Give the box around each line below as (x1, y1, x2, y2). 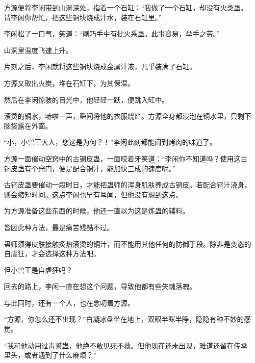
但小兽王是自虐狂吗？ (4, 264, 73, 275)
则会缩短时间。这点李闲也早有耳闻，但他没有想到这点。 (4, 189, 182, 199)
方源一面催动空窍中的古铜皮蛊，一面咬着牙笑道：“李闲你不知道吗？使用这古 (4, 153, 248, 163)
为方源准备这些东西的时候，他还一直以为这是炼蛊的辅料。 (4, 206, 189, 216)
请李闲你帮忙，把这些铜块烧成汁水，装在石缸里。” (4, 12, 162, 22)
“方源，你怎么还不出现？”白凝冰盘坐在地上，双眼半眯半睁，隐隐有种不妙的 (4, 314, 244, 324)
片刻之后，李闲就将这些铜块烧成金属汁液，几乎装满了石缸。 (4, 61, 196, 72)
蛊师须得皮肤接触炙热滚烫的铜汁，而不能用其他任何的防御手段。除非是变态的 (4, 238, 251, 249)
